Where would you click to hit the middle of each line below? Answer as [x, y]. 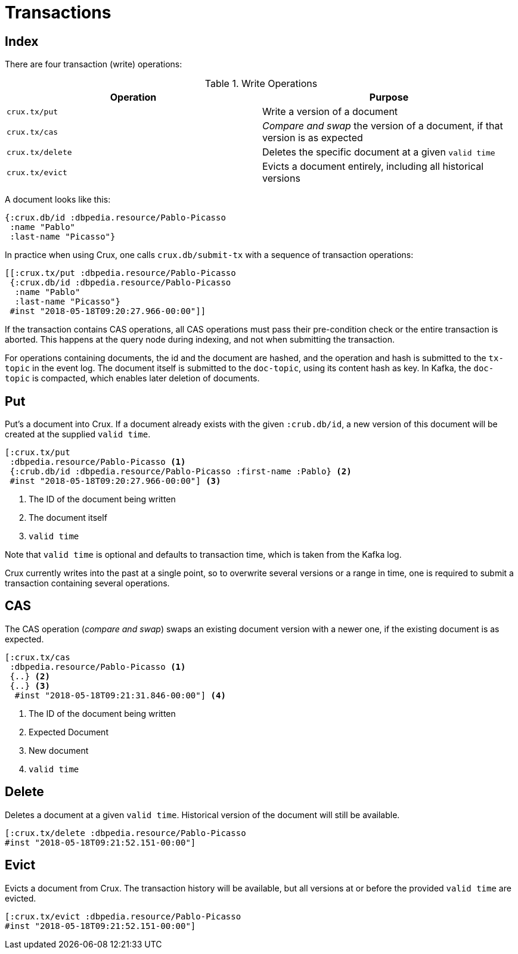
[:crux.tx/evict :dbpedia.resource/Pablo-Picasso [123, 916]
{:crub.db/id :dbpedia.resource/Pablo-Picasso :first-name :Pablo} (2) [181, 472]
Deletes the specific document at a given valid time [379, 152]
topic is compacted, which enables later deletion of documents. [132, 378]
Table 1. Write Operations [261, 84]
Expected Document [69, 732]
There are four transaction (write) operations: [94, 64]
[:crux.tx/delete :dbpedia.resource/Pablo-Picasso [125, 833]
